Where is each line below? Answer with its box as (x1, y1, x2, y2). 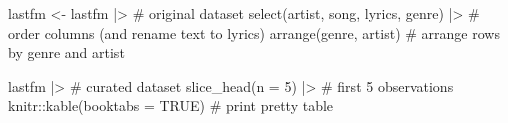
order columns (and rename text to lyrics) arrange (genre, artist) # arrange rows (8, 22, 500, 43)
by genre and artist (8, 42, 125, 63)
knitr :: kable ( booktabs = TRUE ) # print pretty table (8, 95, 334, 116)
